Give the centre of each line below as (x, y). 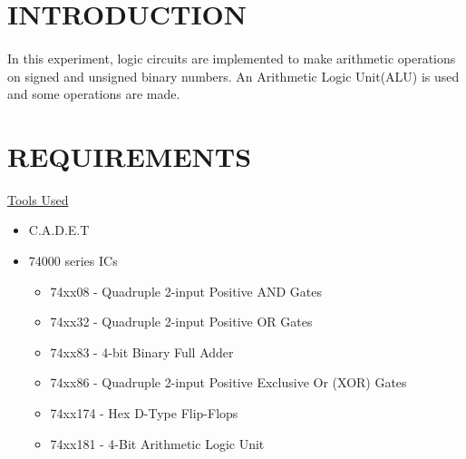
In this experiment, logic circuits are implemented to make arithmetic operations (232, 58)
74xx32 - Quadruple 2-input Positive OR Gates (181, 322)
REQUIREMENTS (130, 156)
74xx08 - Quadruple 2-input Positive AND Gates (186, 291)
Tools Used (38, 199)
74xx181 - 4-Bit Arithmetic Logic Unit (157, 443)
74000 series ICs (73, 261)
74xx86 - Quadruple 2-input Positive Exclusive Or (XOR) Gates (228, 382)
